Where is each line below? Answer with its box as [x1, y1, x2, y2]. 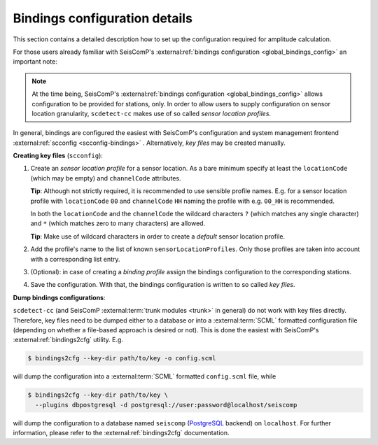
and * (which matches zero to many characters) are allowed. [30, 219, 206, 227]
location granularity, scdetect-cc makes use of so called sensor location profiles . [31, 109, 272, 118]
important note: [13, 57, 57, 66]
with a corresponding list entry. [30, 255, 120, 263]
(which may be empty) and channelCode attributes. [30, 174, 181, 182]
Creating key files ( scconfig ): [13, 151, 103, 160]
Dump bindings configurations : [13, 293, 106, 302]
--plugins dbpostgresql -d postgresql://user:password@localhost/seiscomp [35, 401, 297, 409]
